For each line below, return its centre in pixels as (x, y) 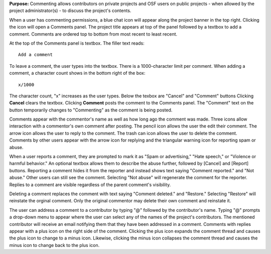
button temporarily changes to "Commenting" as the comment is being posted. (91, 110)
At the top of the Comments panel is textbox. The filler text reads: (77, 43)
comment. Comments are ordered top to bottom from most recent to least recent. (93, 34)
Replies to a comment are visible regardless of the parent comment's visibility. (90, 184)
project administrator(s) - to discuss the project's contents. (70, 11)
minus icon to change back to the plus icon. (54, 245)
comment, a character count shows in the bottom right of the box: (77, 73)
